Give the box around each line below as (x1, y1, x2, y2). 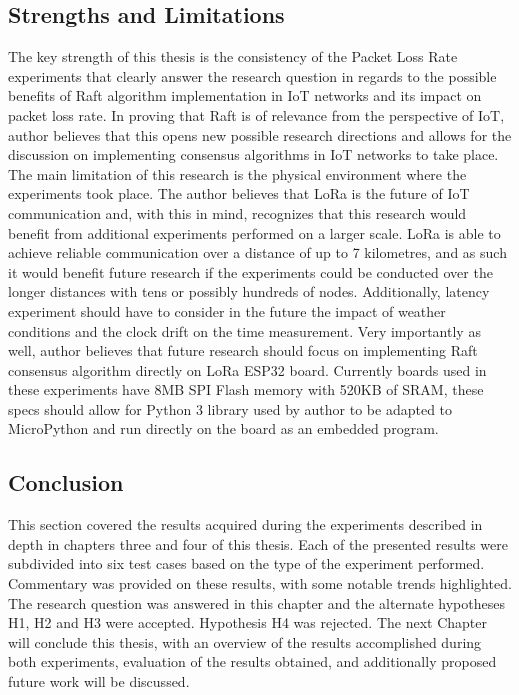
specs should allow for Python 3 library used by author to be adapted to (8, 398, 453, 419)
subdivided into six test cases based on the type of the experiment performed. (8, 553, 485, 574)
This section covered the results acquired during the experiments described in (8, 514, 483, 535)
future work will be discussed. (8, 671, 190, 692)
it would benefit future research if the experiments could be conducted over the (8, 261, 493, 282)
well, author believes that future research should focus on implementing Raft (8, 340, 478, 361)
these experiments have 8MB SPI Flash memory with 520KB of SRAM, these (8, 379, 484, 400)
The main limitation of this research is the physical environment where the (8, 163, 467, 184)
